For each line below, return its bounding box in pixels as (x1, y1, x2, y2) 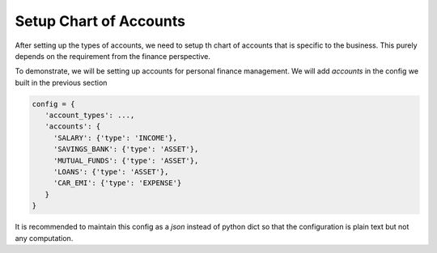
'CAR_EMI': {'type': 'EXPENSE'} (53, 179, 182, 188)
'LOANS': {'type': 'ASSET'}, (53, 167, 169, 177)
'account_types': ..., (45, 111, 135, 120)
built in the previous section (15, 78, 108, 87)
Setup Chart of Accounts (15, 12, 186, 30)
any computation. (15, 233, 74, 242)
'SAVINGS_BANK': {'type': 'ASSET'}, (53, 145, 199, 154)
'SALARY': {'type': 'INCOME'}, (53, 133, 178, 142)
